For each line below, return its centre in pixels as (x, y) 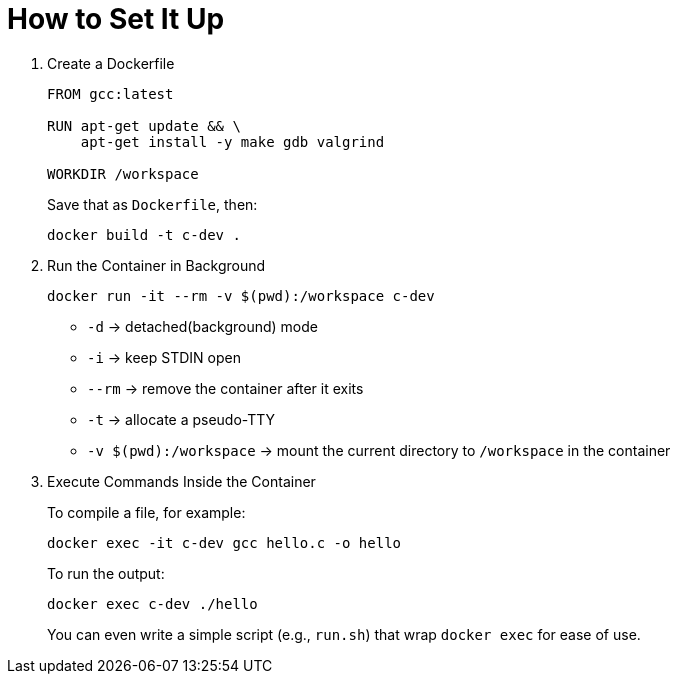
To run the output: (106, 573)
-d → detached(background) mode (202, 326)
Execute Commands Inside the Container (181, 481)
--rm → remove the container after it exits (225, 388)
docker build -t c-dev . (144, 234)
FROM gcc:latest (110, 93)
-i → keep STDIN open (164, 357)
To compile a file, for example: (146, 512)
